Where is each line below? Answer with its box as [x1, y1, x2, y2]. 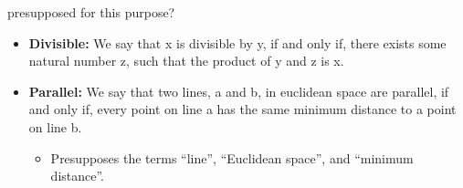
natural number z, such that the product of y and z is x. [28, 51, 344, 70]
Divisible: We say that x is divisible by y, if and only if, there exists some [28, 33, 447, 52]
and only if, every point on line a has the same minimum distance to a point [28, 99, 457, 119]
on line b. [28, 117, 82, 136]
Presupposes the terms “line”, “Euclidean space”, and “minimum [50, 148, 414, 167]
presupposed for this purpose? [7, 3, 175, 21]
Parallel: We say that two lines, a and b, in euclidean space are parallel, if [28, 81, 449, 100]
